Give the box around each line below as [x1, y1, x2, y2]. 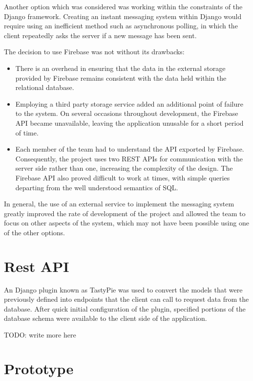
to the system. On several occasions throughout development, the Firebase [15, 108, 238, 118]
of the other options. [4, 227, 65, 237]
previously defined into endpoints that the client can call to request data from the [4, 294, 249, 304]
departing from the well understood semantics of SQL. [15, 182, 178, 192]
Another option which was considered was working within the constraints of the [4, 1, 243, 11]
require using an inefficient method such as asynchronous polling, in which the [4, 21, 238, 31]
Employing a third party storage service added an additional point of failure [15, 98, 243, 109]
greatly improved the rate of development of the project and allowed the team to [4, 208, 246, 218]
